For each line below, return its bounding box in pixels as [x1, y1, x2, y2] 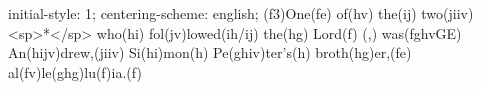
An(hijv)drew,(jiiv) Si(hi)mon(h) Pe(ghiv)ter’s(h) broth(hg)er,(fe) [8, 42, 412, 63]
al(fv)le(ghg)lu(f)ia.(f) [8, 61, 142, 82]
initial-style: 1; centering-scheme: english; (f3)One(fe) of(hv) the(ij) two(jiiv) [8, 3, 474, 23]
